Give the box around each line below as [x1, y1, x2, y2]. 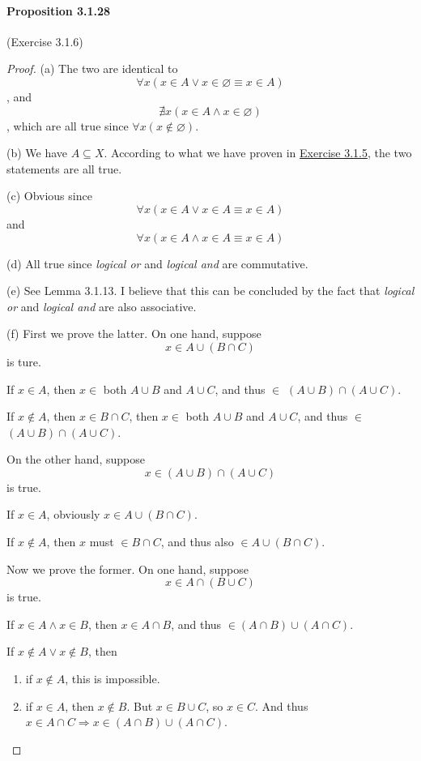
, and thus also [160, 533, 234, 550]
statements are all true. [6, 160, 122, 177]
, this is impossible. [65, 670, 160, 687]
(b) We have [6, 144, 68, 161]
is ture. [6, 353, 41, 370]
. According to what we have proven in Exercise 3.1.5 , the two [104, 144, 412, 161]
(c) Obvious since [6, 187, 92, 204]
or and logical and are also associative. [6, 297, 197, 314]
